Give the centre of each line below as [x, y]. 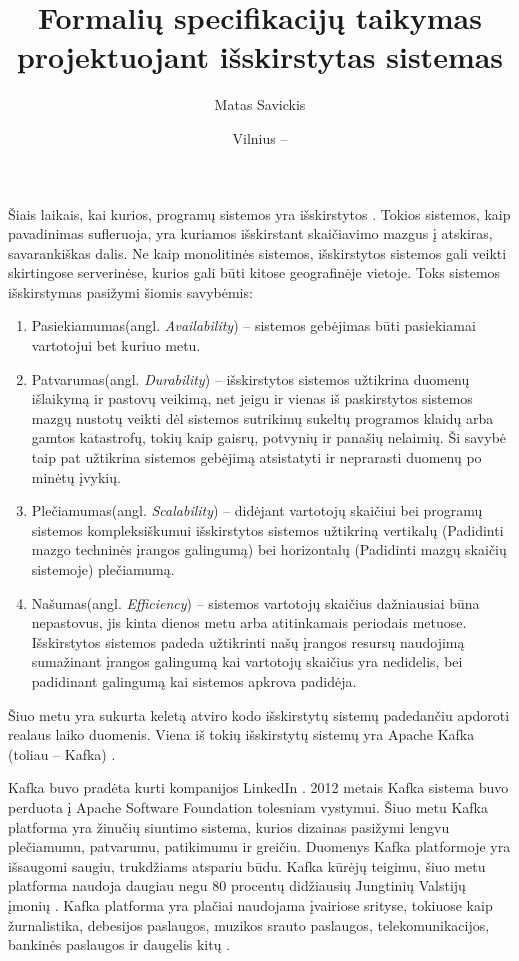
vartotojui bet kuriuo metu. [116, 345]
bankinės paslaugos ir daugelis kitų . [119, 944]
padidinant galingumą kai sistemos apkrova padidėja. [194, 680]
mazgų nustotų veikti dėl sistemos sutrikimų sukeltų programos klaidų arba [262, 417]
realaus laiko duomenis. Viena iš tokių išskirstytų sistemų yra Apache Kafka [241, 734]
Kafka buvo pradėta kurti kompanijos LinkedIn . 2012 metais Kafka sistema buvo [258, 787]
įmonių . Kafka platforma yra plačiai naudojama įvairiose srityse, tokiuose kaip [250, 904]
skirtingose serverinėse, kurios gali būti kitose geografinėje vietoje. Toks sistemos [254, 272]
